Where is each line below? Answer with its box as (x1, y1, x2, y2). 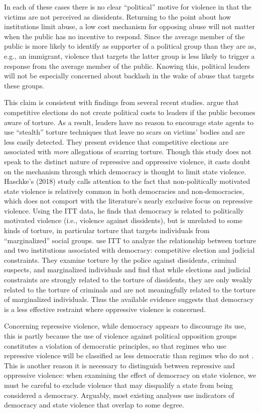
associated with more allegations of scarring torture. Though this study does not (4, 146, 251, 157)
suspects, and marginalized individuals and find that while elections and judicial (4, 264, 250, 275)
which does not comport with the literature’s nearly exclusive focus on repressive (4, 195, 252, 206)
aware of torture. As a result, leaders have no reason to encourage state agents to (4, 117, 253, 127)
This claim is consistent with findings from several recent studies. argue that (4, 97, 239, 108)
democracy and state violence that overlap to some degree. (4, 399, 184, 410)
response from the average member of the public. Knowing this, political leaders (4, 60, 250, 71)
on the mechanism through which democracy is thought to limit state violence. (4, 166, 246, 176)
